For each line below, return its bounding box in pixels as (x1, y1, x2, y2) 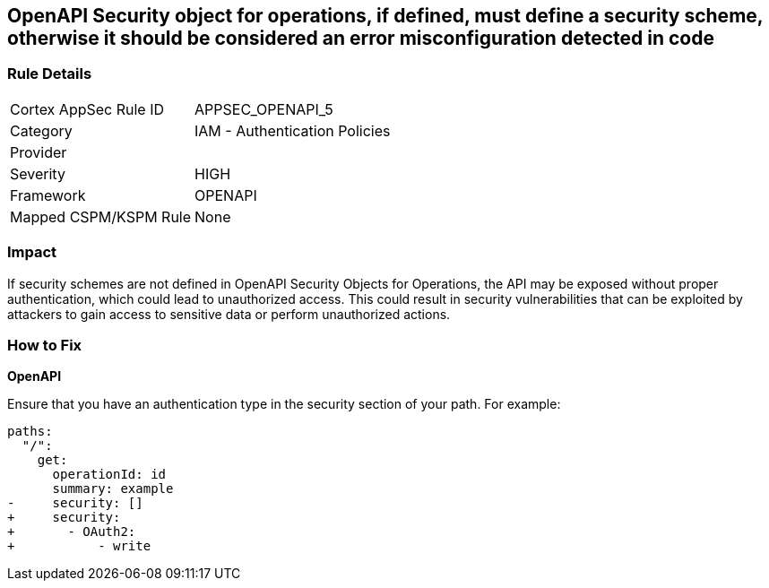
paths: (7, 424, 53, 439)
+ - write (7, 539, 151, 554)
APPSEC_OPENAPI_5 (194, 99, 333, 118)
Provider (10, 143, 67, 161)
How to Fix (7, 335, 82, 354)
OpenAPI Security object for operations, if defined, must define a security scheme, (7, 4, 764, 27)
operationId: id (52, 467, 167, 482)
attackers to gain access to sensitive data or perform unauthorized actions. (7, 306, 451, 322)
